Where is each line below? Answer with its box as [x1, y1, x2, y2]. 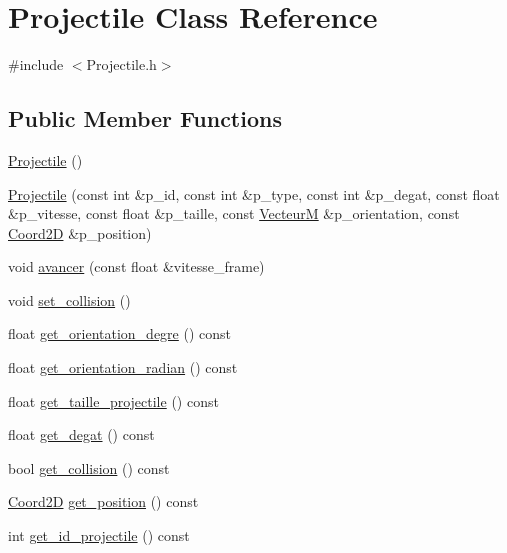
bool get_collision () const [8, 457, 170, 478]
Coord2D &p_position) [8, 222, 152, 243]
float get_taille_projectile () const [8, 390, 219, 411]
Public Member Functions [8, 103, 282, 134]
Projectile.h [86, 54, 157, 75]
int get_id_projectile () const [8, 525, 190, 546]
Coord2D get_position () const [8, 491, 199, 512]
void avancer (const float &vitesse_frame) [8, 256, 265, 277]
